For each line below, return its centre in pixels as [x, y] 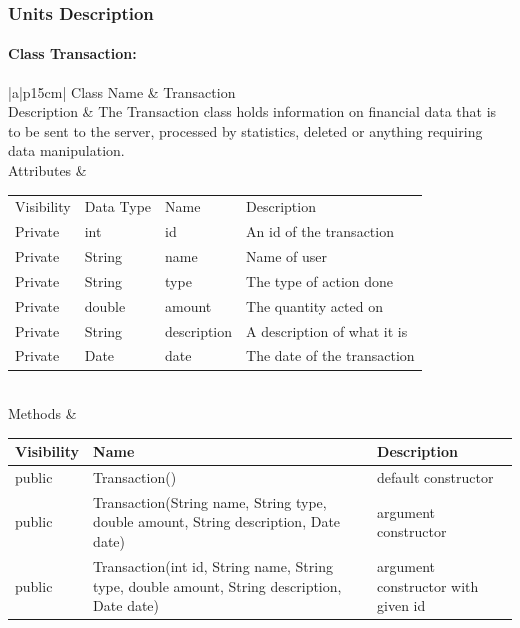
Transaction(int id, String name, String [213, 565]
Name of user [287, 256]
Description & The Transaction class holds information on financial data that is [252, 111]
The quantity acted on [314, 305]
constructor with [428, 585]
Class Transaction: [72, 53]
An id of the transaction [320, 231]
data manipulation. [66, 150]
